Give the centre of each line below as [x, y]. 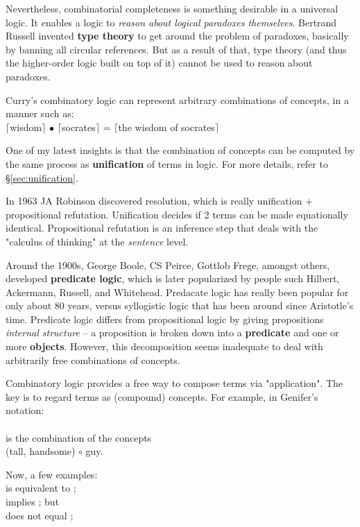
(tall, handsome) [41, 451]
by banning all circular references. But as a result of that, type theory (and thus [176, 49]
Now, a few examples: [52, 474]
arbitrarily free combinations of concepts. [93, 360]
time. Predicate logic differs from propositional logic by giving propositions [165, 319]
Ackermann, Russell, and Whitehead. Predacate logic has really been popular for [177, 292]
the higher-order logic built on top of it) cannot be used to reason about [159, 63]
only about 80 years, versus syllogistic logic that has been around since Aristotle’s [180, 305]
